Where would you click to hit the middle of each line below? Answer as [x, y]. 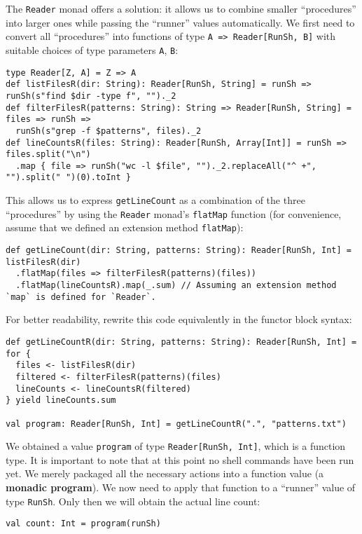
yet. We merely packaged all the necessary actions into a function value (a [165, 473]
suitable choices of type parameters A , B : [92, 49]
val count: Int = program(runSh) [83, 524]
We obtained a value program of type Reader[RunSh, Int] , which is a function [176, 446]
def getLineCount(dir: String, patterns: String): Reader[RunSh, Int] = [179, 251]
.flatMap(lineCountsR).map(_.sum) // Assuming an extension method [176, 286]
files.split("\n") [48, 155]
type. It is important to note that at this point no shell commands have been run [180, 459]
